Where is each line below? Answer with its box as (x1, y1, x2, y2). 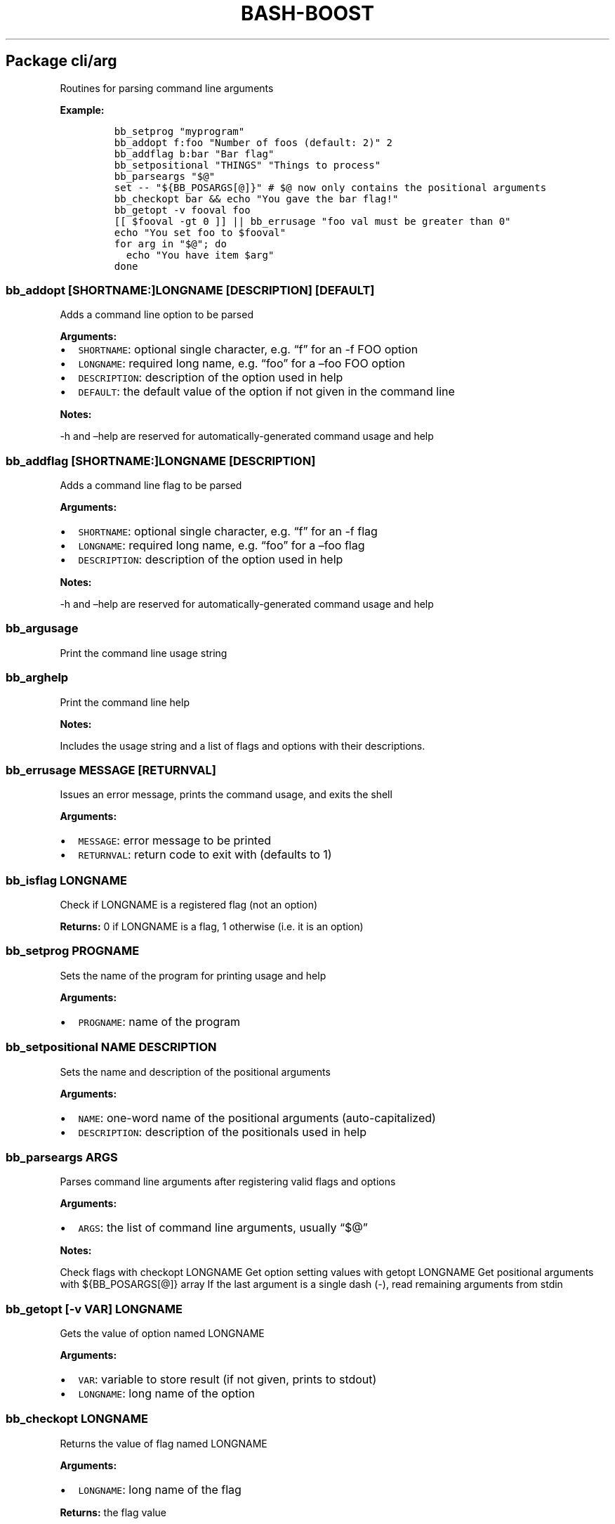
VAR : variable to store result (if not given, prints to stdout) (78, 1372, 377, 1387)
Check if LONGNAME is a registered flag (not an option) (60, 899, 318, 911)
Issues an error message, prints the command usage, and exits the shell (60, 788, 392, 801)
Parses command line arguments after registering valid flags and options (60, 1175, 396, 1188)
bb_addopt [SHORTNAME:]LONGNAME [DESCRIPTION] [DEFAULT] (6, 282, 375, 297)
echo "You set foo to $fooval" (114, 226, 286, 238)
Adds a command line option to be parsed (60, 308, 253, 321)
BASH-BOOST (241, 1, 374, 25)
